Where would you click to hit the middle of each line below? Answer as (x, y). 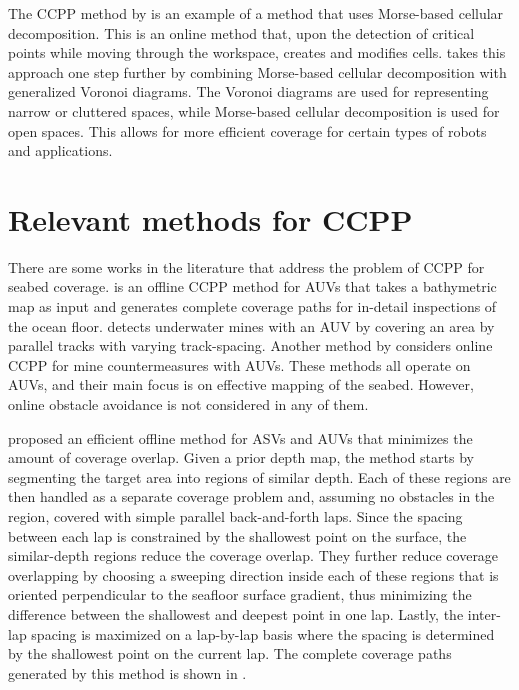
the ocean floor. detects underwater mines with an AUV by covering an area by (251, 325)
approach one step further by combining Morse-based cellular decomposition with (257, 71)
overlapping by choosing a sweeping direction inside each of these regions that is (253, 574)
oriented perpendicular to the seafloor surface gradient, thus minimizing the (240, 594)
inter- (484, 613)
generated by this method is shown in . (127, 672)
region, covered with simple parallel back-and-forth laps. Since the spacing (235, 516)
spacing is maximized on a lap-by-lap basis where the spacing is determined (263, 633)
